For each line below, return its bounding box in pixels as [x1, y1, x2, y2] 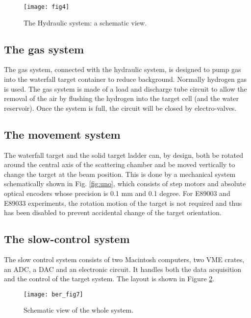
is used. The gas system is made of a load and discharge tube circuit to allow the [4, 83, 247, 94]
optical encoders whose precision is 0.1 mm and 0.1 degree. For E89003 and [4, 188, 230, 198]
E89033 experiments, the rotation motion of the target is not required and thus [4, 197, 242, 208]
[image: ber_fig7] [24, 291, 83, 298]
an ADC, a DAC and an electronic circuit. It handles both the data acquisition [4, 264, 242, 274]
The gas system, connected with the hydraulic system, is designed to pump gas [4, 64, 241, 74]
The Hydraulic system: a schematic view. [24, 17, 147, 27]
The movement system [4, 126, 121, 142]
